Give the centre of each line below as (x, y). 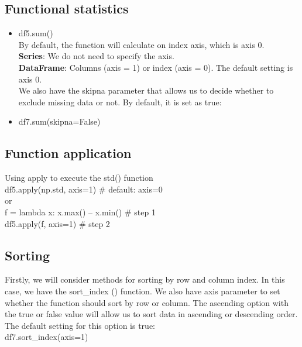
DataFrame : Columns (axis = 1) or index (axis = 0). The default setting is (156, 67)
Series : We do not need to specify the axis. (96, 56)
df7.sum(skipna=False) (59, 121)
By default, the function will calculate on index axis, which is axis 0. (141, 44)
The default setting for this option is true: (80, 325)
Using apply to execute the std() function (79, 178)
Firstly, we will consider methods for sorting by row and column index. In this (145, 279)
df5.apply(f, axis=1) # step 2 (57, 223)
